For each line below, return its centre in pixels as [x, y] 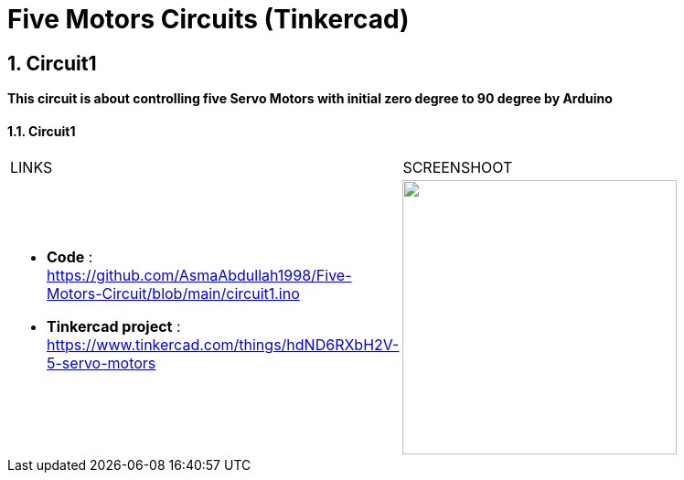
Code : [70, 257]
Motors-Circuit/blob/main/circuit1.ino [173, 294]
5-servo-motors [102, 363]
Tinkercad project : [114, 327]
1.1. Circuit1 [42, 131]
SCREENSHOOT [458, 168]
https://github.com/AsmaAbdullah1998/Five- [199, 276]
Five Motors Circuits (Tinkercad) [208, 19]
